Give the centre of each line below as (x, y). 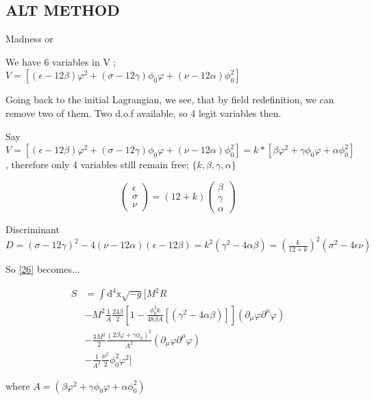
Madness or (29, 39)
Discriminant (33, 229)
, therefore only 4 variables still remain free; (97, 164)
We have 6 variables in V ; (61, 61)
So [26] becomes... (43, 269)
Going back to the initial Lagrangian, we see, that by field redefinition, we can (170, 99)
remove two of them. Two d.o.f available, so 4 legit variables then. (144, 112)
